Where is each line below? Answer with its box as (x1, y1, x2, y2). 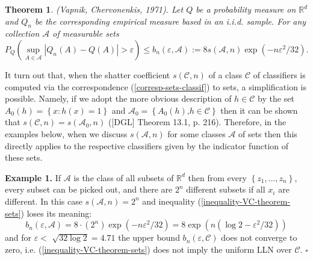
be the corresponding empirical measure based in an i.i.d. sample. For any (34, 14, 306, 27)
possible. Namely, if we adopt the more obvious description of (5, 92, 232, 105)
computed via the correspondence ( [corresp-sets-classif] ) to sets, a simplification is (5, 80, 307, 93)
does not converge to (221, 231, 297, 244)
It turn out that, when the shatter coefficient (5, 68, 170, 81)
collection (5, 27, 40, 40)
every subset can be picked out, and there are (5, 183, 173, 196)
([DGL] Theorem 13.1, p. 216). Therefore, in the (108, 116, 287, 128)
